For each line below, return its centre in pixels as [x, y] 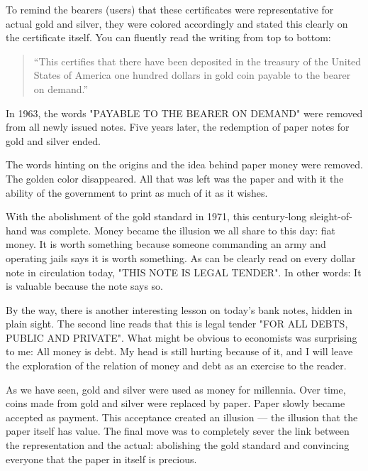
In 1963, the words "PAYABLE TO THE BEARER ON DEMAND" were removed [184, 113]
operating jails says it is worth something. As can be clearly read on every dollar [181, 258]
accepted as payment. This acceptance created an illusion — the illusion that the [182, 417]
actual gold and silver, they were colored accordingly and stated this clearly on [177, 23]
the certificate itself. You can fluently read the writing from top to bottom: [168, 37]
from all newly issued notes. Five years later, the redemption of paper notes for [178, 127]
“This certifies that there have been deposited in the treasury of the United [197, 61]
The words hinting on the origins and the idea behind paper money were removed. [184, 164]
